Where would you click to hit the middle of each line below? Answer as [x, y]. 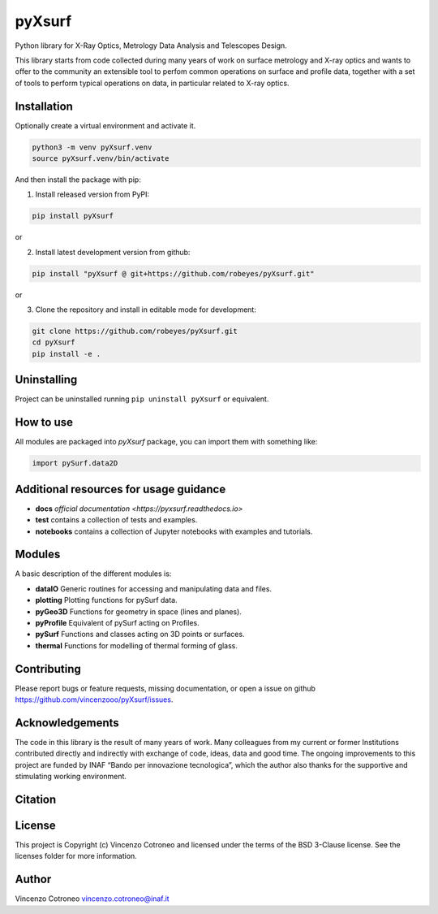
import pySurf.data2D [75, 463]
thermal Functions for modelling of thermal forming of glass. [137, 645]
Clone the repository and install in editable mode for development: [146, 310]
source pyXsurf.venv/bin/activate [101, 158]
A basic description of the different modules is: [93, 574]
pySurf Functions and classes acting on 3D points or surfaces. [140, 635]
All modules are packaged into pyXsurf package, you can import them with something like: [166, 442]
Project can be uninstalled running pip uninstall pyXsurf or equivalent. [142, 399]
